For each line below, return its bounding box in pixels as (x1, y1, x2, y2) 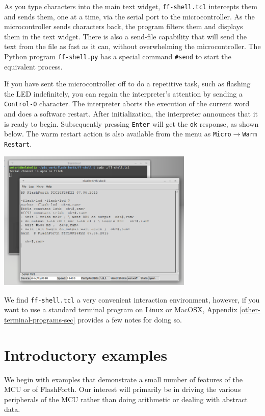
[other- (240, 304, 260, 315)
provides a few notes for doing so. (77, 314, 182, 325)
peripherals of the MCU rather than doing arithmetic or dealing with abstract (4, 394, 248, 404)
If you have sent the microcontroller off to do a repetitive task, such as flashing (4, 78, 251, 89)
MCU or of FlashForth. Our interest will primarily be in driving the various (4, 384, 241, 395)
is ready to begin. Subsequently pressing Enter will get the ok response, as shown (4, 118, 259, 129)
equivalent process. (4, 61, 63, 72)
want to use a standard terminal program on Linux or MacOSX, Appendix (4, 304, 237, 315)
